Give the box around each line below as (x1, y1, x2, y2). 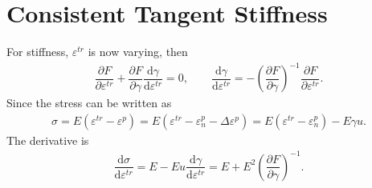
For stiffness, (6, 43, 69, 60)
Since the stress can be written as (6, 94, 172, 111)
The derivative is (6, 131, 89, 148)
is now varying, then (88, 43, 188, 60)
